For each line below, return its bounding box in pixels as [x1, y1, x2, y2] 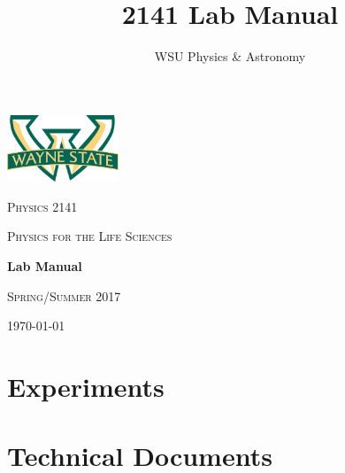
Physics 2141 [7, 197, 78, 215]
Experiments [7, 368, 165, 404]
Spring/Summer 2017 [7, 286, 121, 305]
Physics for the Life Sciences [7, 227, 172, 245]
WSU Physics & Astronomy [154, 47, 306, 66]
